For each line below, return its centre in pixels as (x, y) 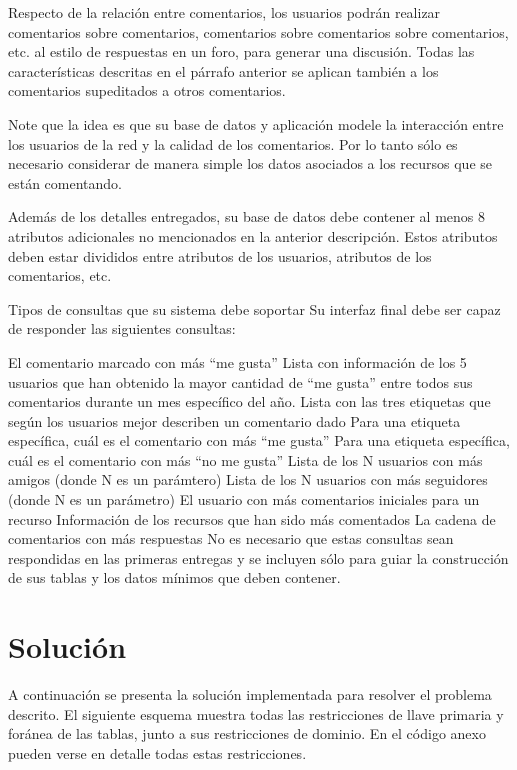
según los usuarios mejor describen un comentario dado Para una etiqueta (234, 420)
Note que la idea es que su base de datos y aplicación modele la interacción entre (256, 123)
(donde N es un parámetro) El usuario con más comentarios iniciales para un (244, 499)
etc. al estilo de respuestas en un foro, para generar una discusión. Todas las (241, 51)
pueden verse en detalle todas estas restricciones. (157, 752)
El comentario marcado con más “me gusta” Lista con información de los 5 (237, 361)
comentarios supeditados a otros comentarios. (147, 90)
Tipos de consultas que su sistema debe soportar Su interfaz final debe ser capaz (254, 308)
